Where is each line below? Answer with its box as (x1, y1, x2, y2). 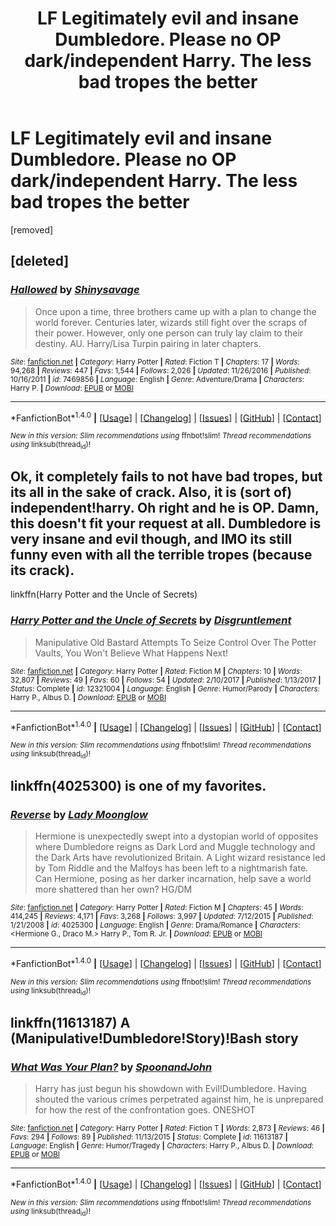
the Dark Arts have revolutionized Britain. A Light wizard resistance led (34, 852, 326, 864)
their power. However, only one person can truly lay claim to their (34, 327, 304, 339)
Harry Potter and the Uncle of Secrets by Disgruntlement (10, 613, 292, 627)
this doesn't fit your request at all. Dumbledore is (10, 515, 322, 532)
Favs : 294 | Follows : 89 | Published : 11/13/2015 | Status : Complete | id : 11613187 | (10, 1132, 288, 1142)
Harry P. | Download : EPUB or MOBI (10, 383, 134, 393)
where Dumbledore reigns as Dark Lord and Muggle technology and (34, 841, 316, 853)
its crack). (10, 562, 75, 579)
